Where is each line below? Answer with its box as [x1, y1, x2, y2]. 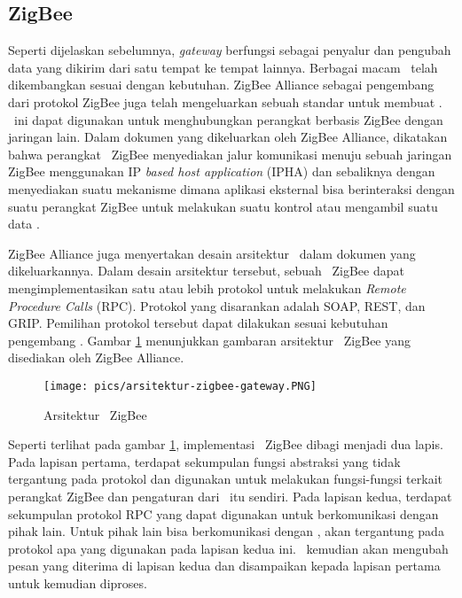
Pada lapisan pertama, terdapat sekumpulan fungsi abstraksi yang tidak [8, 452, 401, 470]
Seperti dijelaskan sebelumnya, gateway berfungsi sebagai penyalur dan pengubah [8, 41, 451, 59]
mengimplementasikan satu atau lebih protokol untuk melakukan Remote [8, 278, 406, 297]
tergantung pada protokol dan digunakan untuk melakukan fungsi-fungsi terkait [8, 470, 442, 488]
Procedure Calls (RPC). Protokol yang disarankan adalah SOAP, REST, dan [8, 296, 426, 315]
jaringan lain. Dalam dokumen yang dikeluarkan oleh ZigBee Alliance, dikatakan [8, 128, 448, 146]
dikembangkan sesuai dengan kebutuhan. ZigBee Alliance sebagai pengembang [8, 75, 435, 94]
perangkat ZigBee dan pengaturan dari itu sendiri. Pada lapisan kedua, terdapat [8, 486, 452, 505]
